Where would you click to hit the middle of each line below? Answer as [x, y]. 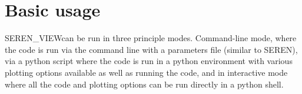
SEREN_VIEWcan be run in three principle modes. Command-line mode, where [151, 38]
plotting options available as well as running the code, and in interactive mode [146, 72]
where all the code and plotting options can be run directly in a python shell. [144, 84]
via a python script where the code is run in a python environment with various [149, 61]
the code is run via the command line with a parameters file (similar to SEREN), [151, 49]
